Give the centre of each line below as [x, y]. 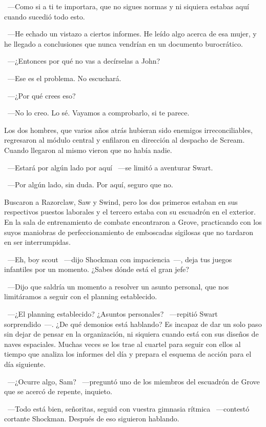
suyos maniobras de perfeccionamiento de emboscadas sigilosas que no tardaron [129, 232]
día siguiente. [25, 364]
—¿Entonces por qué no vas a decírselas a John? [84, 61]
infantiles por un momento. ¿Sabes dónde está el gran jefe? [97, 269]
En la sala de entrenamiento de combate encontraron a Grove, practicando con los [133, 221]
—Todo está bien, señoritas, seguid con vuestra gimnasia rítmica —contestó [128, 408]
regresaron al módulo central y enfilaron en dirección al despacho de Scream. [125, 140]
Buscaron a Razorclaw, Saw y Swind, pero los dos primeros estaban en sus [121, 201]
